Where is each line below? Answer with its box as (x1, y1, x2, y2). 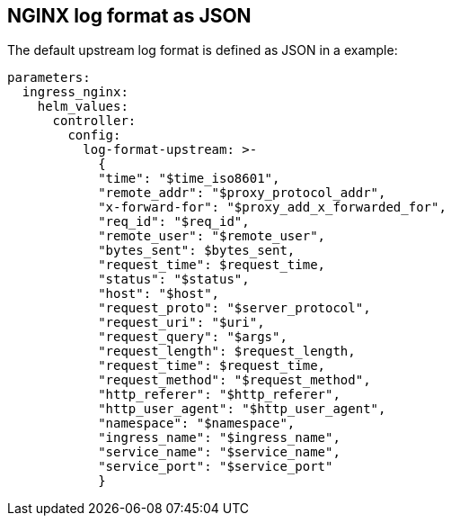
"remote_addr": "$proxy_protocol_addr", (98, 185, 386, 201)
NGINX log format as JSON (7, 5, 252, 27)
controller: (52, 113, 137, 129)
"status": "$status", (98, 272, 250, 287)
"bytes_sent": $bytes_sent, (98, 243, 296, 258)
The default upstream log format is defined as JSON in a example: (7, 42, 398, 59)
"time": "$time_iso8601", (98, 171, 280, 186)
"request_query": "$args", (98, 329, 287, 345)
